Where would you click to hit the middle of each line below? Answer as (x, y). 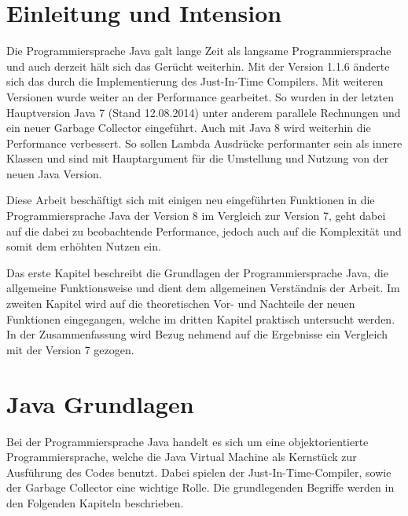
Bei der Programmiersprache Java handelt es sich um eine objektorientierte (187, 441)
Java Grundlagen (100, 403)
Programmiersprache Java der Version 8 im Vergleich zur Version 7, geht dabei (196, 216)
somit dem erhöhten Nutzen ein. (84, 246)
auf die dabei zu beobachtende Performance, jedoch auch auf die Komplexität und (204, 231)
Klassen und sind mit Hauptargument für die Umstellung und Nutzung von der (198, 158)
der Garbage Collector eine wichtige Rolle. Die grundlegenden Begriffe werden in (200, 487)
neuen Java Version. (54, 173)
